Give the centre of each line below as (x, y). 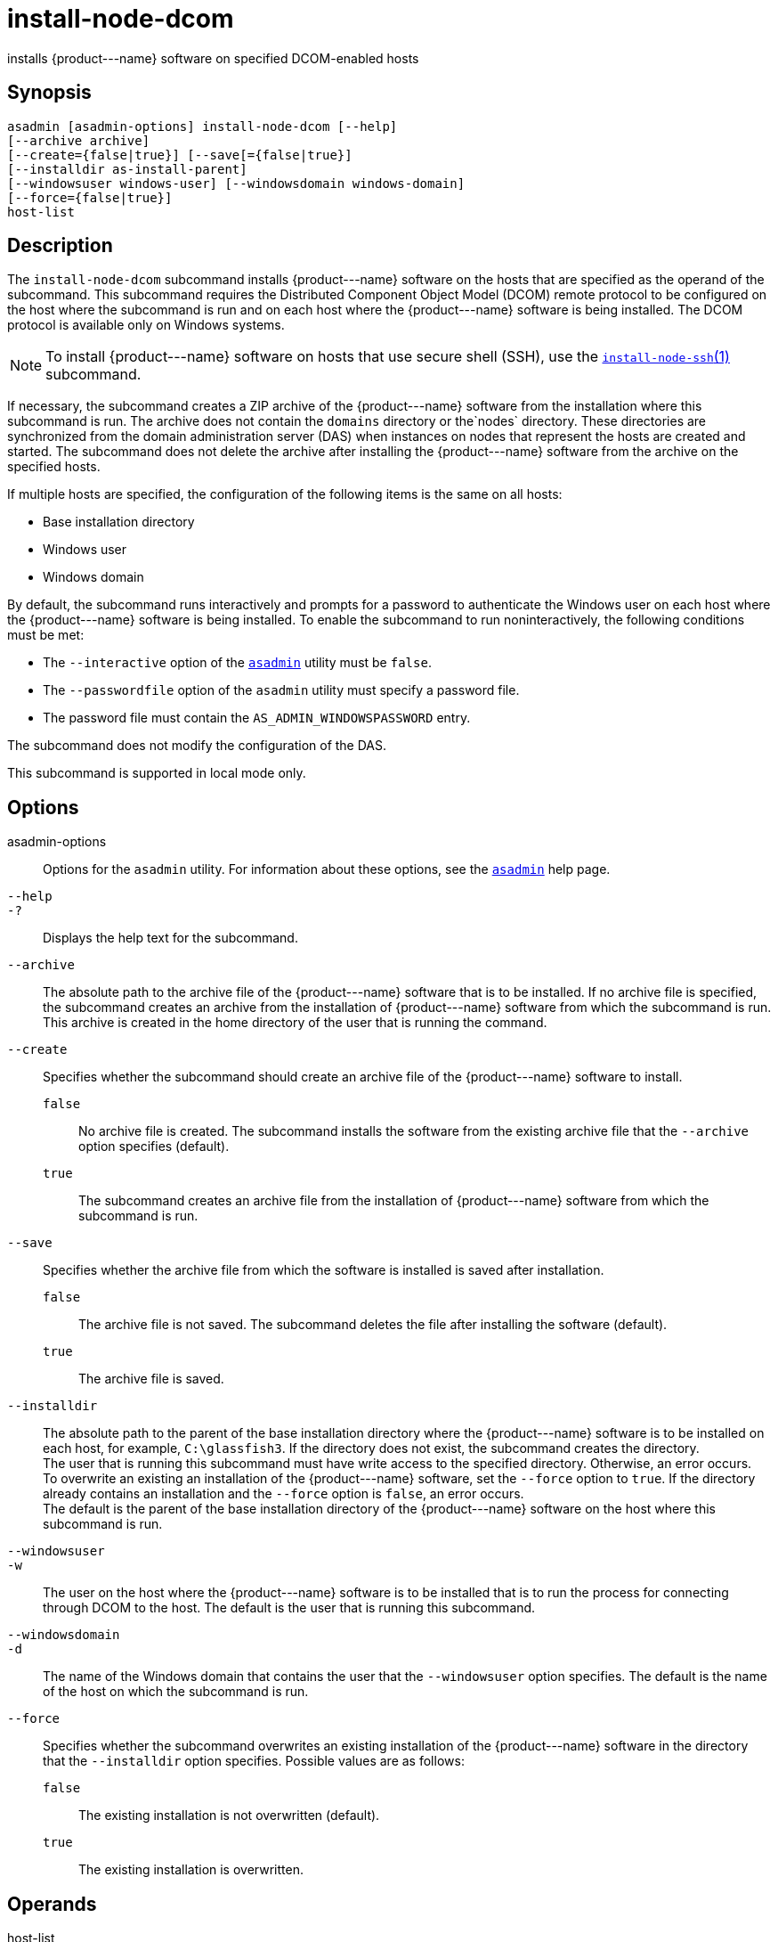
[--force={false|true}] (90, 197)
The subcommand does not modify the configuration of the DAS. (197, 746)
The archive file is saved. (151, 1379)
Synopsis (49, 93)
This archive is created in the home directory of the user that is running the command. (295, 1023)
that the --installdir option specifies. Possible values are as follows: (254, 1761)
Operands (52, 1904)
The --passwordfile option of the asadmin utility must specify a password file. (281, 690)
